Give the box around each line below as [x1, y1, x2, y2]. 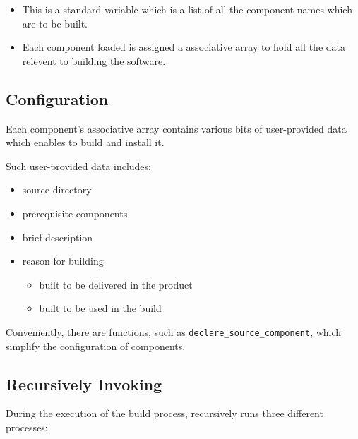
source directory [22, 182, 92, 197]
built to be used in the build [39, 301, 162, 315]
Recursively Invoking [6, 373, 162, 395]
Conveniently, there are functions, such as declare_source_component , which [6, 324, 342, 339]
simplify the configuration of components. [6, 338, 186, 353]
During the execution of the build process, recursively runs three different [6, 406, 323, 421]
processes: [6, 419, 48, 434]
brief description [22, 229, 93, 244]
